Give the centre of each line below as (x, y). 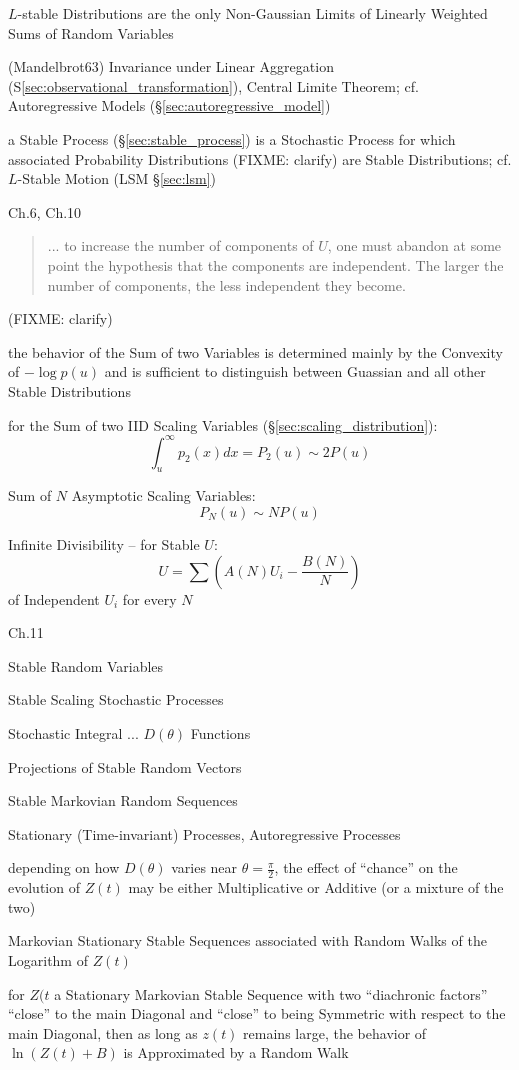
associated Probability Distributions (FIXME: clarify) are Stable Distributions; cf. (260, 158)
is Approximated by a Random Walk (236, 1052)
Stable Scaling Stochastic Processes (116, 699)
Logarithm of (48, 959)
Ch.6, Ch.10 (45, 211)
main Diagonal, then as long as (103, 1032)
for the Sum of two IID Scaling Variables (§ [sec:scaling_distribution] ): (223, 424)
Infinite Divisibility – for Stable (104, 543)
